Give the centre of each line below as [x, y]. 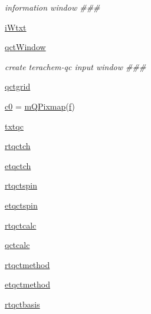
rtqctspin [21, 185]
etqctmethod [27, 284]
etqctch [18, 165]
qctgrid [18, 86]
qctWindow [25, 47]
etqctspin [21, 205]
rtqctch [18, 146]
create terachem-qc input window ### [75, 66]
